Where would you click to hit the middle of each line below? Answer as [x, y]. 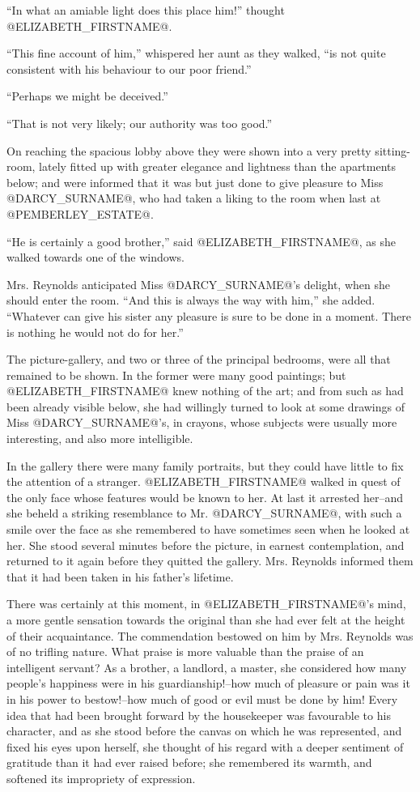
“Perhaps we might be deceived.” [87, 96]
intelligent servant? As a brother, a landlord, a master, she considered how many [207, 667]
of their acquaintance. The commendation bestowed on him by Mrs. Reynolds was [210, 635]
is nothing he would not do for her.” [95, 332]
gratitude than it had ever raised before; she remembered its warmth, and [189, 762]
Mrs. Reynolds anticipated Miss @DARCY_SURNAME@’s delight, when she [198, 284]
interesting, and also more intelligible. [100, 439]
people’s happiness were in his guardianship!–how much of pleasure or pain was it [208, 683]
